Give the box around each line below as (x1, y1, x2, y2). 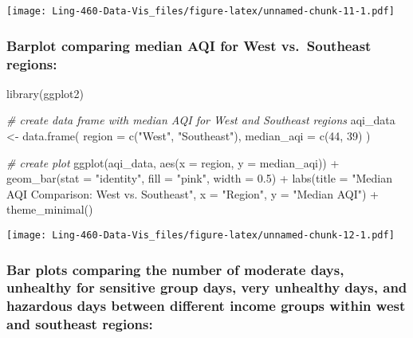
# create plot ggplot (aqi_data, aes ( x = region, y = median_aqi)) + (6, 154, 340, 171)
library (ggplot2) (6, 84, 84, 101)
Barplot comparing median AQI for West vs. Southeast (6, 35, 372, 55)
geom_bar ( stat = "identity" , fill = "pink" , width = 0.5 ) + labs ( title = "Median (6, 170, 392, 187)
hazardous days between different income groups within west (6, 296, 406, 316)
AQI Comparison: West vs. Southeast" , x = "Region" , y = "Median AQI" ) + (6, 185, 380, 202)
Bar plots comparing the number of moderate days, (6, 259, 344, 279)
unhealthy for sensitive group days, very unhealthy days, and (6, 277, 407, 297)
